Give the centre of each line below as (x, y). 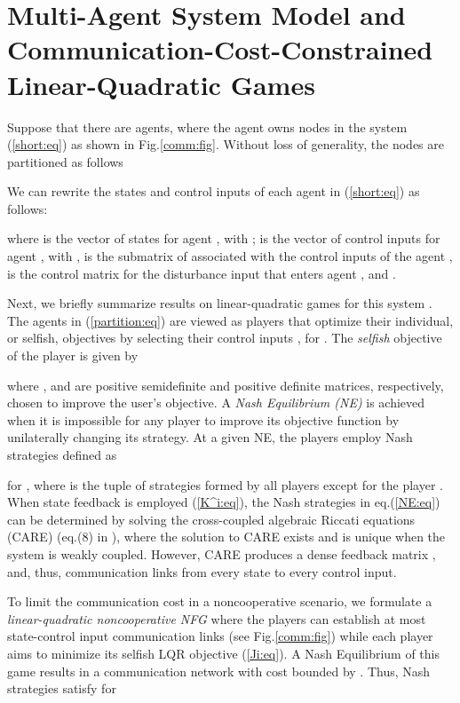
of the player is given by (73, 355)
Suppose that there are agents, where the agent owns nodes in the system (207, 126)
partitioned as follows (65, 161)
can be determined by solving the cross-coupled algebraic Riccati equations (211, 519)
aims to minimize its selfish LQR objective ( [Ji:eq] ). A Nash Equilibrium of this (224, 653)
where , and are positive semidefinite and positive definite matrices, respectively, (226, 385)
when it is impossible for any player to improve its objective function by (203, 419)
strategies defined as (62, 454)
